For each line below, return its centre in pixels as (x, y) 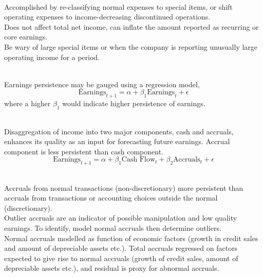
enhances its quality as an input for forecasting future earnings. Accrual (117, 141)
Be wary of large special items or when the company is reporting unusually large (131, 46)
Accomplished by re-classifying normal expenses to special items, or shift (118, 6)
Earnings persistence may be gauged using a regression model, (102, 84)
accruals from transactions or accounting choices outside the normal (111, 198)
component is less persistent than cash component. (84, 151)
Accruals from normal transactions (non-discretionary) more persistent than (124, 187)
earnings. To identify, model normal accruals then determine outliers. (113, 228)
